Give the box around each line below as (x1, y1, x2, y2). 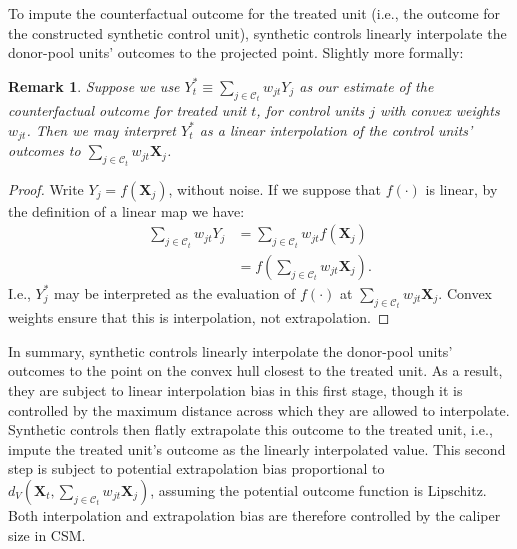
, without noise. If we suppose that (168, 178, 382, 199)
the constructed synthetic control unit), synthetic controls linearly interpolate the (8, 22, 507, 43)
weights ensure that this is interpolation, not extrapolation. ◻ (8, 307, 390, 328)
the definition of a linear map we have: (8, 200, 245, 221)
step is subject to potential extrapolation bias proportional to (8, 458, 385, 479)
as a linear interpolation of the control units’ (199, 119, 473, 140)
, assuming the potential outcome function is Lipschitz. (150, 479, 487, 500)
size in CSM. (8, 524, 86, 545)
